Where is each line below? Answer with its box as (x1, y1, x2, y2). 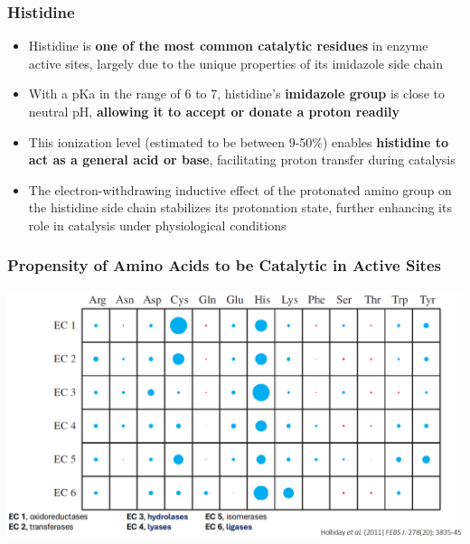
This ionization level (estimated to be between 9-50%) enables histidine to (28, 132, 449, 151)
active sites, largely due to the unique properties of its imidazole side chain (28, 53, 444, 72)
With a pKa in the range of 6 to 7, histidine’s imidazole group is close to (28, 84, 445, 103)
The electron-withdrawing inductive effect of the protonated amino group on (28, 180, 452, 199)
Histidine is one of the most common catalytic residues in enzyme (28, 36, 428, 55)
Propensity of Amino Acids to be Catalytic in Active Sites (7, 254, 441, 277)
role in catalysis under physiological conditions (28, 215, 287, 234)
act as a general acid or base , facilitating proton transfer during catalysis (28, 150, 456, 169)
